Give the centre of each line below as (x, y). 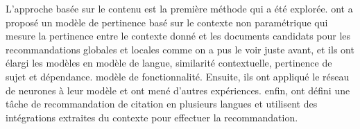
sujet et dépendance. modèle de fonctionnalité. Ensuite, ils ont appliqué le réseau (178, 76)
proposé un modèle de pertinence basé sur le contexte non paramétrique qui (167, 22)
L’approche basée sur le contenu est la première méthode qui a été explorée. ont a (179, 8)
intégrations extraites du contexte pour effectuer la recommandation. (152, 117)
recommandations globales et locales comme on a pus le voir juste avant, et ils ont (180, 49)
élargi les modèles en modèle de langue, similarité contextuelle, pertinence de (169, 63)
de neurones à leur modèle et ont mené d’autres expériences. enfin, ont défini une (178, 90)
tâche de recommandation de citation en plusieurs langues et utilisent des (162, 104)
